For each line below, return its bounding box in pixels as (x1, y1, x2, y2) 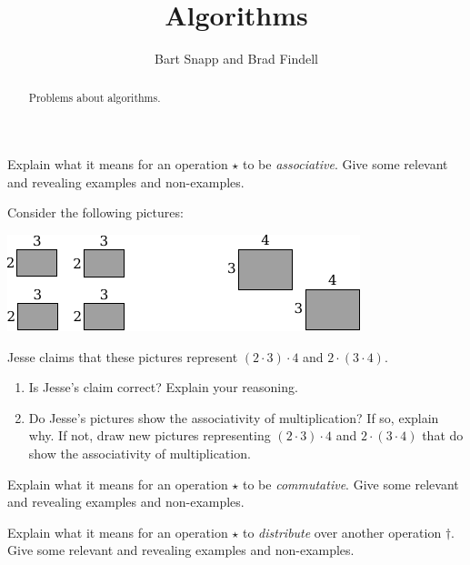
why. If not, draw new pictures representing (28, 426, 271, 445)
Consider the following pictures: (7, 203, 184, 222)
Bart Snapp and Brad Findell (155, 49, 318, 68)
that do (422, 426, 464, 445)
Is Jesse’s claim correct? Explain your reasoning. (28, 378, 298, 397)
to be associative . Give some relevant (242, 155, 448, 174)
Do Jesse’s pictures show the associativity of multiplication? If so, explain (28, 408, 439, 427)
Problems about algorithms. (28, 89, 161, 105)
